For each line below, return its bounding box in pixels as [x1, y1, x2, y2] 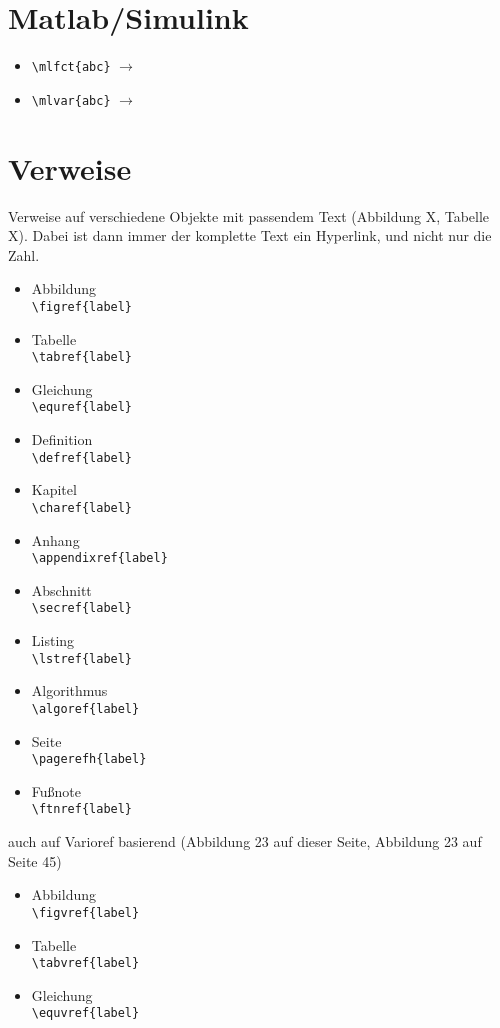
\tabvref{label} [31, 956, 140, 971]
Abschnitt [31, 579, 92, 600]
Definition [31, 429, 93, 450]
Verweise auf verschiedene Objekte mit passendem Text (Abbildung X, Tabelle [8, 205, 490, 226]
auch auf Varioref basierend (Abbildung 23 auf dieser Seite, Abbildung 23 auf [8, 831, 482, 852]
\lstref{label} [31, 651, 133, 666]
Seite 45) [8, 850, 62, 871]
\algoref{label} [31, 701, 140, 716]
